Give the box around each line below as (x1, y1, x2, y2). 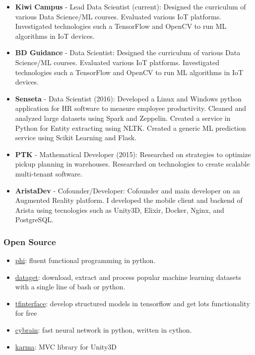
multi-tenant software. (15, 168, 82, 178)
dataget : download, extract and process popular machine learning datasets (15, 271, 241, 282)
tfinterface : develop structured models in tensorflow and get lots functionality (15, 298, 250, 308)
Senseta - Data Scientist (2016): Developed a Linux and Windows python (15, 93, 242, 103)
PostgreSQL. (15, 214, 54, 225)
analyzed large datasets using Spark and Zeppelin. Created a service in (15, 112, 231, 123)
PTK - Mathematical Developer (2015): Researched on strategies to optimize (15, 149, 251, 159)
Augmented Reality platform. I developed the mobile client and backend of (15, 195, 243, 205)
